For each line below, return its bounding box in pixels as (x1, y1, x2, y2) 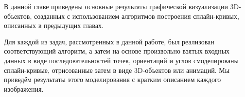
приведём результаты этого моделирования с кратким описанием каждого (4, 74, 221, 84)
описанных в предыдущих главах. (4, 20, 104, 30)
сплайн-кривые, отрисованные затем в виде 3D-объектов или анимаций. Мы (4, 65, 230, 75)
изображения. (4, 83, 44, 94)
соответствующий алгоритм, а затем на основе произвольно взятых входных (4, 46, 230, 56)
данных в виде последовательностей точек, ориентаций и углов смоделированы (4, 55, 239, 65)
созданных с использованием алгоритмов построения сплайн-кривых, (34, 11, 239, 21)
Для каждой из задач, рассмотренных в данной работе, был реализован (4, 36, 214, 46)
